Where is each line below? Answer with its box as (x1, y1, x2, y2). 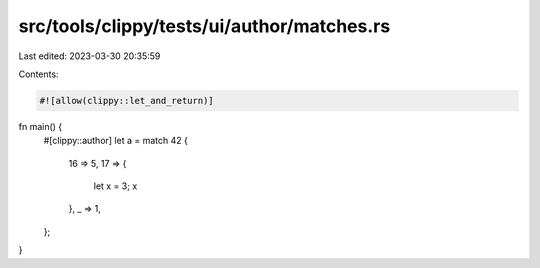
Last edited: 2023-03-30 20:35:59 (18, 50, 161, 62)
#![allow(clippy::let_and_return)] (39, 95, 214, 106)
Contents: (18, 68, 59, 80)
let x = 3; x (93, 180, 138, 192)
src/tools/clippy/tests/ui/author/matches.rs (18, 15, 391, 37)
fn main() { (18, 120, 63, 132)
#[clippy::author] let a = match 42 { (43, 135, 189, 147)
